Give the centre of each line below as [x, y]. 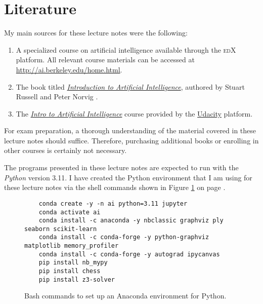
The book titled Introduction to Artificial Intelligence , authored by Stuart [130, 86]
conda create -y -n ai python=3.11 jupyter [113, 203]
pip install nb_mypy [73, 263]
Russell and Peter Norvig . [57, 97]
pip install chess [70, 271]
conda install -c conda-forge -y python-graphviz [124, 237]
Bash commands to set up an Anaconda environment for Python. [125, 296]
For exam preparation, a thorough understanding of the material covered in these [130, 130]
